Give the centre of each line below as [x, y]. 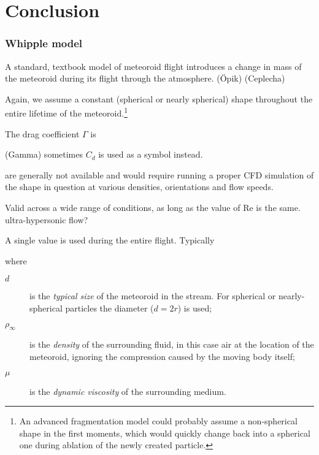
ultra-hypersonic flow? [47, 219]
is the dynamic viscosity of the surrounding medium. [128, 391]
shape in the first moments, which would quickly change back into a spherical [165, 433]
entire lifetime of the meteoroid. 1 [66, 112]
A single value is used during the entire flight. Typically [110, 240]
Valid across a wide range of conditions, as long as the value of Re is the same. [153, 207]
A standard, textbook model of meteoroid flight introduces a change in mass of [153, 66]
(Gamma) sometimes [44, 154]
